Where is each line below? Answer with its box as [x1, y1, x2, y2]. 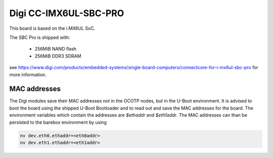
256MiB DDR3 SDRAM [34, 53, 81, 59]
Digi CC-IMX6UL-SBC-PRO [9, 8, 124, 19]
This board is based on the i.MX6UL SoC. [9, 25, 96, 31]
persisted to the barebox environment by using [9, 119, 107, 125]
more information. [9, 71, 47, 78]
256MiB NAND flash [34, 46, 77, 52]
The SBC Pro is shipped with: [9, 34, 70, 40]
